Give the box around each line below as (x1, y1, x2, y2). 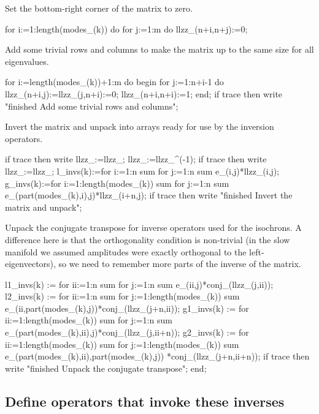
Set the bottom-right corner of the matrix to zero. (5, 2, 193, 14)
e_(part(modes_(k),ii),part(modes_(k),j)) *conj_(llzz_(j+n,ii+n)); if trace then (5, 350, 310, 363)
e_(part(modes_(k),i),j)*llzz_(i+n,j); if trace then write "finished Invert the (5, 189, 293, 201)
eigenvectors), (5, 257, 56, 270)
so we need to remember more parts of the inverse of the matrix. (58, 257, 301, 270)
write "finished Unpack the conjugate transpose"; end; (5, 361, 207, 374)
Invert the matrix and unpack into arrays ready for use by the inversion (5, 120, 274, 133)
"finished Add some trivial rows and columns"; (5, 99, 179, 112)
